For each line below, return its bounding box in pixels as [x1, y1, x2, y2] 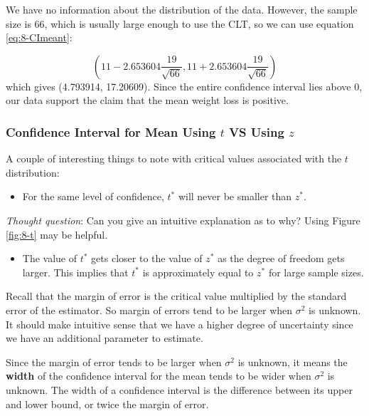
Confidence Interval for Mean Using [6, 123, 216, 140]
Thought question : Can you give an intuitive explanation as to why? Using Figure [6, 212, 360, 227]
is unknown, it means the [237, 354, 348, 369]
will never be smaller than [178, 189, 292, 204]
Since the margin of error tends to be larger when [6, 354, 222, 369]
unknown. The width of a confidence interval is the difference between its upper [6, 382, 353, 397]
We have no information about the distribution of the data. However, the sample [6, 2, 358, 16]
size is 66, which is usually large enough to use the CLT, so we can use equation [6, 16, 354, 31]
